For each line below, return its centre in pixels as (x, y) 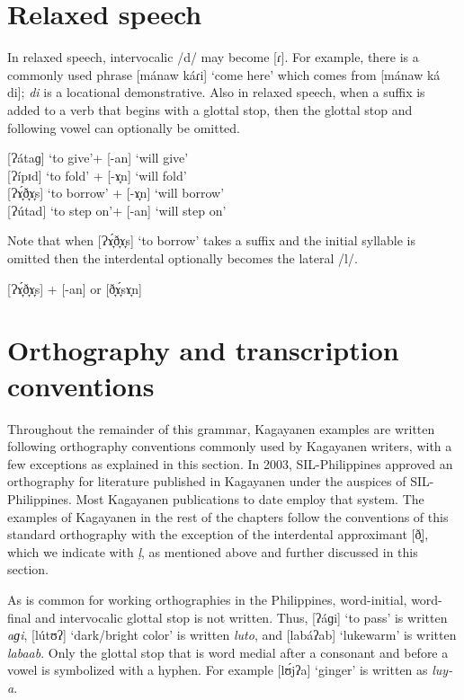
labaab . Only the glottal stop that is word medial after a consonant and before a (228, 652)
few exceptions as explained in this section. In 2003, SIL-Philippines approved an (230, 463)
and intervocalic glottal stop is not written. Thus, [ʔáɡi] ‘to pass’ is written (241, 617)
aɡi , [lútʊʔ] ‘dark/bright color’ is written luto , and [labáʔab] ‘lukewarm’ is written (232, 635)
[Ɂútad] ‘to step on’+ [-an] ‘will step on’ (117, 210)
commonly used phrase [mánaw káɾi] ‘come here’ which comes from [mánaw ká (224, 74)
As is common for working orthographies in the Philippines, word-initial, (207, 599)
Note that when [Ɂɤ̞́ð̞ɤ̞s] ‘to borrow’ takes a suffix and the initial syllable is (211, 240)
